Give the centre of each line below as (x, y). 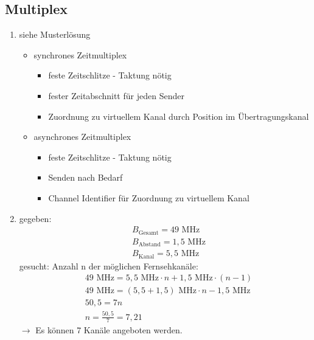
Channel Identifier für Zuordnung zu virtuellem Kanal (149, 197)
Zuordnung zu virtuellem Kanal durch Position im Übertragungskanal (179, 116)
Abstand (149, 245)
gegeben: (35, 218)
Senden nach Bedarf (85, 177)
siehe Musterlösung (55, 34)
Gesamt (148, 233)
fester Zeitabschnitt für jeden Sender (116, 95)
